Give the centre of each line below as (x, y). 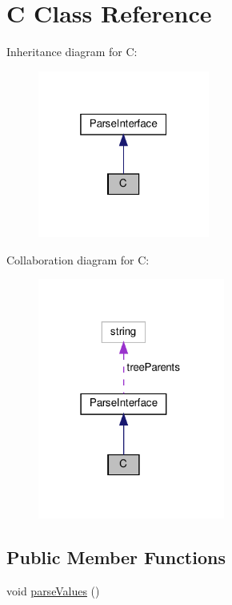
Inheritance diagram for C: (72, 52)
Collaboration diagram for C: (78, 259)
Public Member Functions (116, 557)
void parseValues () (53, 590)
